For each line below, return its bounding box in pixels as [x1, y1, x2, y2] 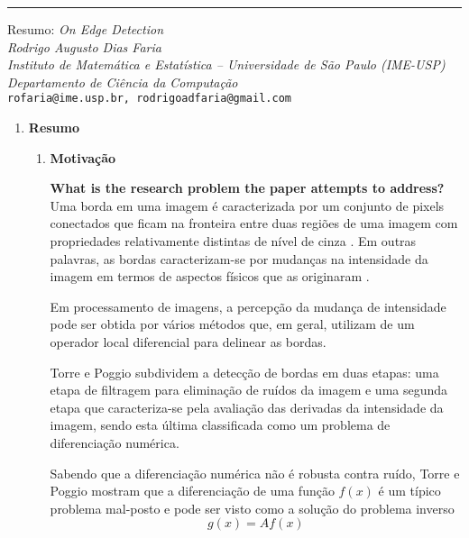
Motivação [50, 148, 116, 167]
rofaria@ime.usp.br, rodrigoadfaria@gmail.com [7, 92, 291, 105]
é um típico [378, 481, 441, 500]
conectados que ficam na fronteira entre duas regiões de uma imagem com [50, 214, 458, 233]
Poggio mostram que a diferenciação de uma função [50, 481, 335, 500]
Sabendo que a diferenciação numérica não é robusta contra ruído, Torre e [50, 463, 460, 482]
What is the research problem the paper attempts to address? [50, 178, 445, 197]
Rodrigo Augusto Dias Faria [7, 37, 161, 56]
